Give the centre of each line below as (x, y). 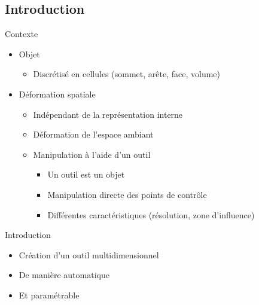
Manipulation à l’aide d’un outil (92, 154)
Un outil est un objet (86, 174)
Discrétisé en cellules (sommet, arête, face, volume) (127, 74)
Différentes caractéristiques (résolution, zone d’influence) (151, 214)
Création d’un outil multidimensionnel (89, 254)
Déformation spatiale (57, 94)
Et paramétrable (49, 295)
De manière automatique (64, 275)
